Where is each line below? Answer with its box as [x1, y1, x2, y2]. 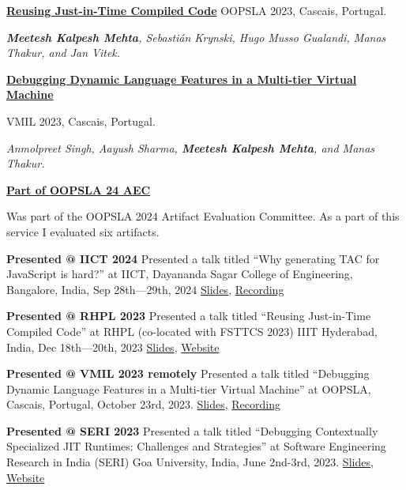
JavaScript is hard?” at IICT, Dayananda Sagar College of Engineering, [6, 266, 353, 282]
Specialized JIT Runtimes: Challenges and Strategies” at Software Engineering [6, 438, 386, 454]
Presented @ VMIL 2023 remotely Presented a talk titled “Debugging [6, 365, 370, 382]
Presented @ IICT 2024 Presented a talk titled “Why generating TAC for [6, 250, 380, 266]
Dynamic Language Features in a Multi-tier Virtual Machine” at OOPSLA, [6, 380, 371, 397]
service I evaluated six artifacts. [6, 223, 160, 239]
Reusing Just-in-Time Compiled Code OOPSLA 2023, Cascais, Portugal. [6, 2, 387, 18]
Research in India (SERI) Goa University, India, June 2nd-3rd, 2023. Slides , [6, 454, 374, 470]
